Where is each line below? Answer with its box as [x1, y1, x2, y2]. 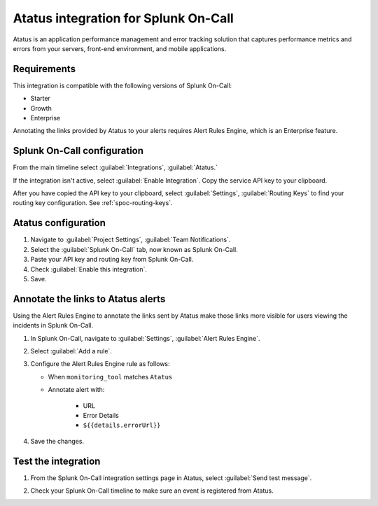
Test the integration [13, 455, 101, 467]
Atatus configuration [13, 217, 106, 229]
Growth [30, 104, 52, 112]
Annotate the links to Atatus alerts [13, 293, 166, 304]
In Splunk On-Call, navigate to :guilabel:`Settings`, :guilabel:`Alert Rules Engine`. [30, 334, 260, 342]
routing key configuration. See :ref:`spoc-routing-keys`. [13, 199, 173, 207]
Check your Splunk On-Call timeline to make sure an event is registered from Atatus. [30, 486, 274, 495]
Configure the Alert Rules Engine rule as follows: [30, 360, 171, 368]
